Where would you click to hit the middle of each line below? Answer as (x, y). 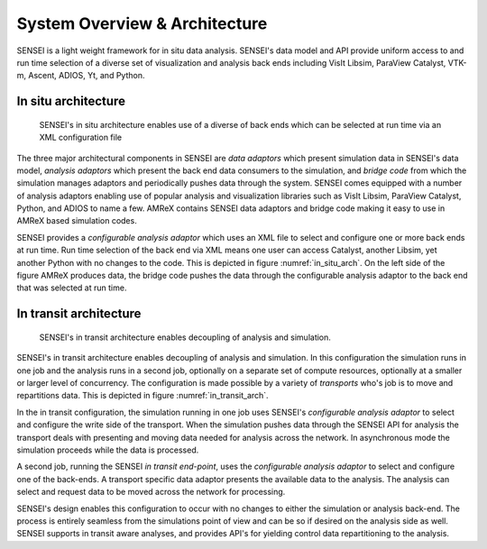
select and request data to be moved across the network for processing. (151, 492)
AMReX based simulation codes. (77, 221)
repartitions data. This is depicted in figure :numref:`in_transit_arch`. (143, 396)
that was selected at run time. (72, 288)
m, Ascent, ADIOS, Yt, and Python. (81, 76)
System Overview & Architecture (142, 23)
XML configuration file (80, 137)
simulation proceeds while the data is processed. (108, 450)
